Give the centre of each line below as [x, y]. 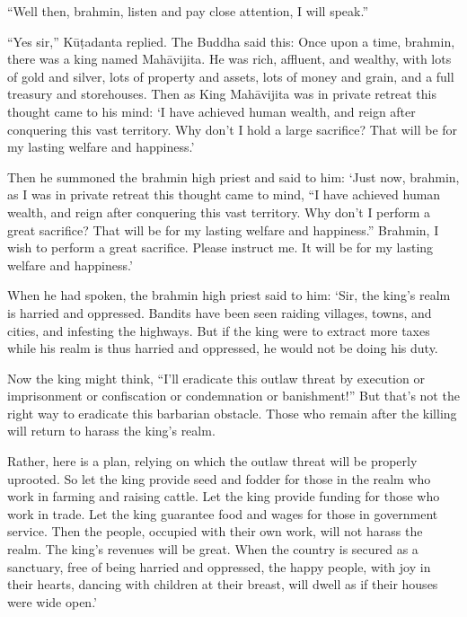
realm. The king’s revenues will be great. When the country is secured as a [213, 549]
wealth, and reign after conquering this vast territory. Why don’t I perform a [219, 212]
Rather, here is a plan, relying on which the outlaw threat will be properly [212, 461]
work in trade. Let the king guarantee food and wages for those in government [223, 513]
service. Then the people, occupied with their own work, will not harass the [215, 531]
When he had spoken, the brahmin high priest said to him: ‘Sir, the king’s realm [229, 295]
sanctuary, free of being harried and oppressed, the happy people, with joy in [219, 566]
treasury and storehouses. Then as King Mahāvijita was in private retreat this [222, 94]
